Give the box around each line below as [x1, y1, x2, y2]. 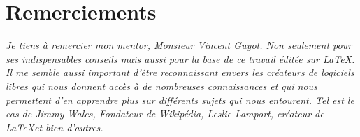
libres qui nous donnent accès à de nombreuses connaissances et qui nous [6, 78, 317, 93]
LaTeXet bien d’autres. [6, 120, 103, 134]
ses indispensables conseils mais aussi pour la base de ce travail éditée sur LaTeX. [6, 51, 355, 66]
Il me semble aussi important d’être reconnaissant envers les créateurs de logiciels [6, 65, 354, 80]
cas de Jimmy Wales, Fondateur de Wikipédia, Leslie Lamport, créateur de [6, 106, 324, 121]
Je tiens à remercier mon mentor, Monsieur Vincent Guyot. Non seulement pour [6, 38, 352, 52]
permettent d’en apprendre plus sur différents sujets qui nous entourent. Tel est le [6, 92, 354, 107]
